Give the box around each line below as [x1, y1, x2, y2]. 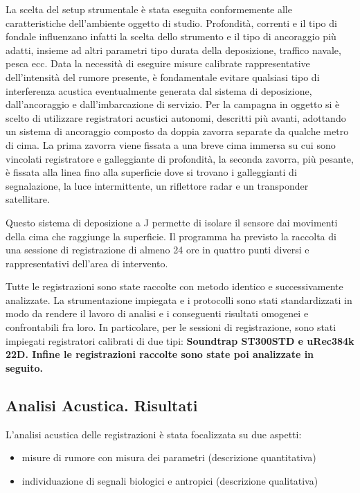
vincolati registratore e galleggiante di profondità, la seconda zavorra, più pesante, [6, 151, 354, 165]
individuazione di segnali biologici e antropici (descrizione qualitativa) [21, 473, 318, 487]
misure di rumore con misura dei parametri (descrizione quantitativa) [21, 450, 316, 465]
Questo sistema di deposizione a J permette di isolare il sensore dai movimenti [6, 215, 338, 229]
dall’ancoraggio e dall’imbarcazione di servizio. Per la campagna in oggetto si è [6, 97, 340, 111]
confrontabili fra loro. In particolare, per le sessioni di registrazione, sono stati [6, 320, 336, 334]
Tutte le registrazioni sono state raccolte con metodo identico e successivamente [6, 279, 343, 294]
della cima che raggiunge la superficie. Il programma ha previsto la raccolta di [6, 228, 336, 243]
